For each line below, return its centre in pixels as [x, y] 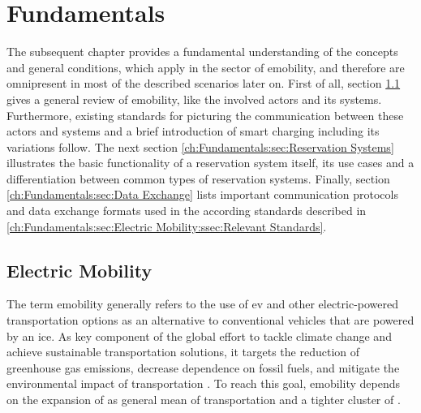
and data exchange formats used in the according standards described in [187, 211]
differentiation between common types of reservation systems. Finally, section [198, 178]
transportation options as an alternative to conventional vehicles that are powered [210, 320]
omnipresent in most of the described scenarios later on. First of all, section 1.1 [204, 83]
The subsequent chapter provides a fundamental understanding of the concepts [202, 52]
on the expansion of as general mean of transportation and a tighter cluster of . [204, 400]
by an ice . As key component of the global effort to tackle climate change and [199, 336]
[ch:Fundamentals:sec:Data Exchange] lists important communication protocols [202, 194]
